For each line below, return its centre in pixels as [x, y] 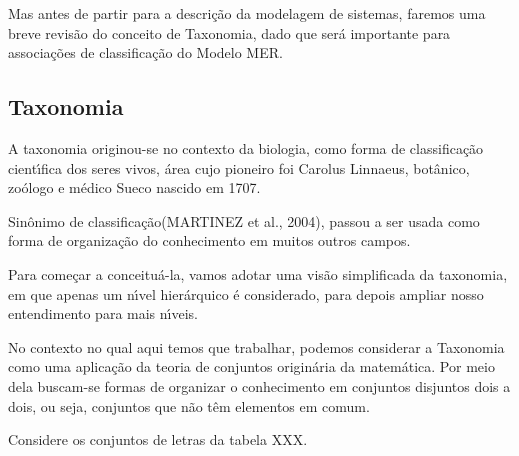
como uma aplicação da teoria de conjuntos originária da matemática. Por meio [251, 366]
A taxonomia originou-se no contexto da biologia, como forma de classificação [246, 147]
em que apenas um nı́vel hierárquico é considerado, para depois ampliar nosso [246, 293]
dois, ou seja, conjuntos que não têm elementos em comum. [189, 405]
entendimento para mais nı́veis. [103, 313]
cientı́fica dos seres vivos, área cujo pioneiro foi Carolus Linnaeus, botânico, [239, 167]
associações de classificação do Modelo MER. [145, 52]
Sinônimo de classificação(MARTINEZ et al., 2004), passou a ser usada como [244, 220]
